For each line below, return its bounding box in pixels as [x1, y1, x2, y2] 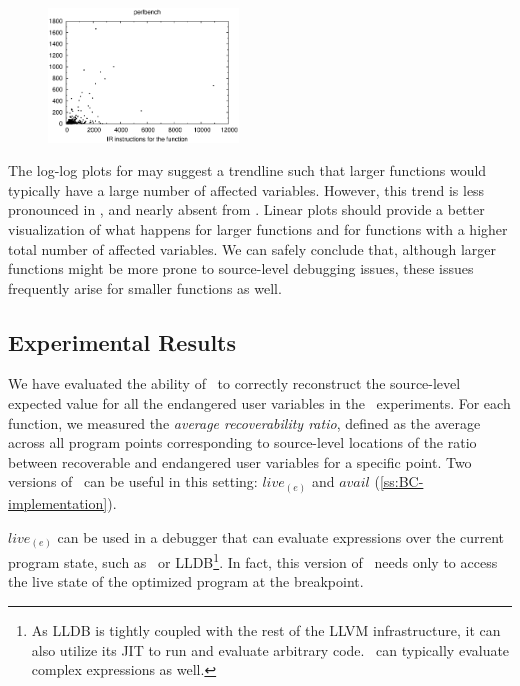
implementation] [8, 492, 108, 513]
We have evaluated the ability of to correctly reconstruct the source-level [8, 373, 461, 394]
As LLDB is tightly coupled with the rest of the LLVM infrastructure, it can [31, 619, 501, 640]
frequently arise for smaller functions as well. [8, 277, 282, 298]
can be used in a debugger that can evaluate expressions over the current [57, 526, 505, 547]
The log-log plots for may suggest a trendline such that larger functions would [8, 160, 487, 181]
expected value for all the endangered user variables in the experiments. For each [8, 393, 511, 414]
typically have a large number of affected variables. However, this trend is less [8, 179, 485, 200]
